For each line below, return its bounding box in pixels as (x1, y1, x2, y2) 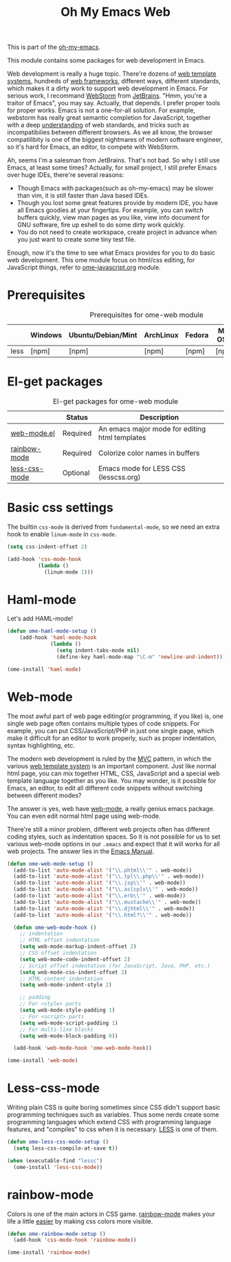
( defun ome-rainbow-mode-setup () (7, 1230, 107, 1237)
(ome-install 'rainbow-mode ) (7, 1249, 91, 1256)
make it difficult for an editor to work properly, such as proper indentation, (7, 734, 217, 742)
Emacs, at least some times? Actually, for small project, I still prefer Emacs (7, 163, 217, 172)
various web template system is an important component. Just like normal (7, 761, 217, 770)
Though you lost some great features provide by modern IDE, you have (16, 199, 219, 207)
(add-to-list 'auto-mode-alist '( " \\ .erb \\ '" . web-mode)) (13, 892, 186, 899)
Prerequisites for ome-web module (89, 311, 204, 320)
